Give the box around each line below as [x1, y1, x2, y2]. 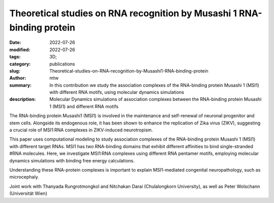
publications [49, 61, 76, 67]
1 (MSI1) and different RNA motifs [49, 103, 119, 109]
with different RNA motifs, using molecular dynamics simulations [49, 89, 185, 95]
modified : [9, 46, 30, 53]
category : [9, 61, 31, 67]
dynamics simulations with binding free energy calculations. [9, 157, 135, 163]
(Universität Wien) [9, 190, 48, 196]
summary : [9, 82, 32, 88]
